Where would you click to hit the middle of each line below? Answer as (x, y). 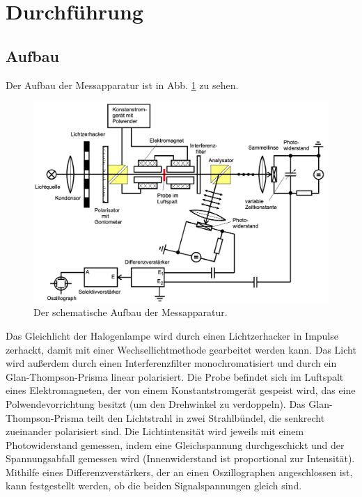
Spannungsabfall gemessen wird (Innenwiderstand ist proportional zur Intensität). (180, 458)
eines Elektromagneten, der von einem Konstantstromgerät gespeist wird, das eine (181, 390)
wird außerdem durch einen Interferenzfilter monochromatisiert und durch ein (171, 363)
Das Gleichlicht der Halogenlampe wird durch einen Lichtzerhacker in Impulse (172, 335)
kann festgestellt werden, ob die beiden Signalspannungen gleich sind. (154, 486)
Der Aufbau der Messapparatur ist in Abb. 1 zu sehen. (122, 85)
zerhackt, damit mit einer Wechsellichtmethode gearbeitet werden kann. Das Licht (181, 349)
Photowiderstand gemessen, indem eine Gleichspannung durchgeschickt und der (175, 444)
